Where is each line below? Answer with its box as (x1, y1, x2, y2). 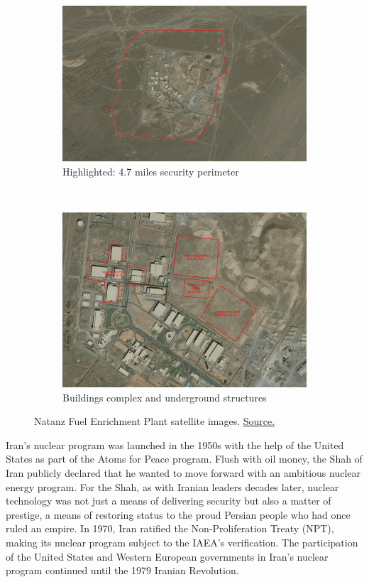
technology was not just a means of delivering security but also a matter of (6, 493, 331, 508)
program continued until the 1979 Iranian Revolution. (6, 563, 239, 578)
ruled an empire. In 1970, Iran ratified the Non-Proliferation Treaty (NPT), (6, 521, 334, 536)
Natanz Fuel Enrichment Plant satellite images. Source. (34, 414, 275, 429)
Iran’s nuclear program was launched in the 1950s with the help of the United (6, 437, 344, 452)
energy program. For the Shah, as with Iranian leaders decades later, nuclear (6, 479, 339, 494)
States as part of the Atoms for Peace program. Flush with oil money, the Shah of (6, 451, 363, 466)
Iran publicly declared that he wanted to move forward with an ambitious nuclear (6, 465, 361, 480)
